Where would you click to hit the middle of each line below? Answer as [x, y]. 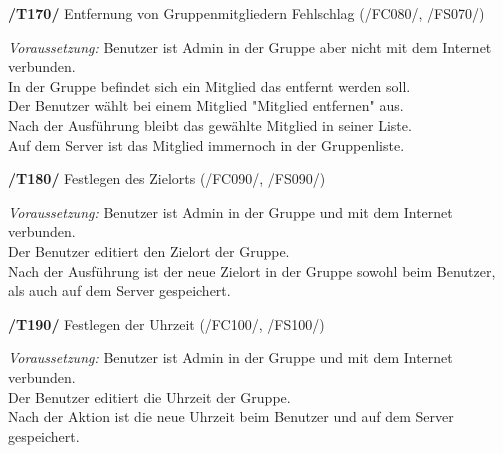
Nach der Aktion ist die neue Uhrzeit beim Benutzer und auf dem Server [231, 416]
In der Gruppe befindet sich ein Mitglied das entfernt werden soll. [209, 85]
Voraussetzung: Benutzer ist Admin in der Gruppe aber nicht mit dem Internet [250, 46]
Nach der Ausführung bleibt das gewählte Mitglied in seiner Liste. [210, 124]
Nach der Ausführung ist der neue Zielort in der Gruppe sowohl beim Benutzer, [252, 270]
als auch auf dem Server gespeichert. [119, 290]
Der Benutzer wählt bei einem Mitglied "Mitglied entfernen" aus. [206, 105]
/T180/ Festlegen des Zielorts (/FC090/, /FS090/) [167, 178]
